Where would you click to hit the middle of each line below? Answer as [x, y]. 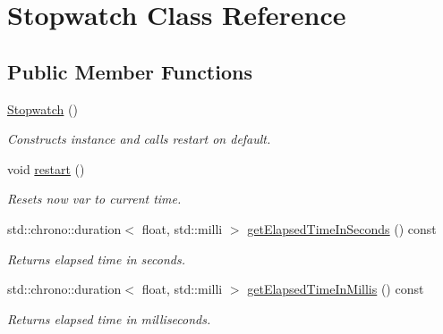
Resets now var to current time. [94, 199]
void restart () [46, 168]
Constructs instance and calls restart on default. [139, 139]
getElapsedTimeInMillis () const [336, 289]
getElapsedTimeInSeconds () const [342, 228]
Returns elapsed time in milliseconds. [109, 318]
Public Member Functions [130, 71]
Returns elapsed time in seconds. [96, 259]
